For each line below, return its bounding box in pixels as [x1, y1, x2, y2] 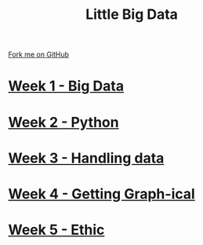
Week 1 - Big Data [8, 77, 124, 95]
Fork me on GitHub [8, 49, 69, 60]
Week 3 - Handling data [8, 149, 165, 166]
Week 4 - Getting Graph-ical [8, 185, 196, 203]
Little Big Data [85, 5, 179, 24]
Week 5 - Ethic [8, 221, 105, 239]
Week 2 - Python [8, 113, 119, 131]
